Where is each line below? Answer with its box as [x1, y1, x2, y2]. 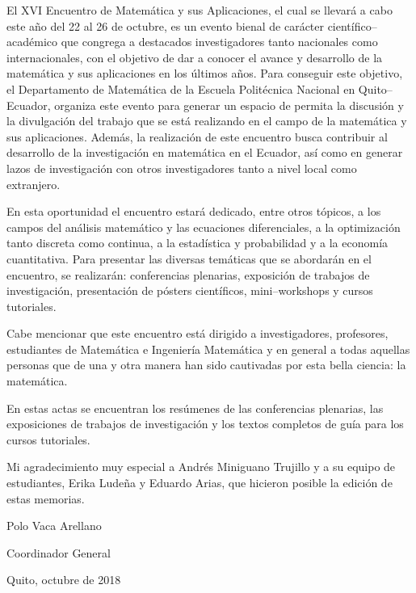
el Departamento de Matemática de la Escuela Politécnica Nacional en [6, 80, 355, 97]
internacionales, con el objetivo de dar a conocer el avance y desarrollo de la [6, 48, 383, 65]
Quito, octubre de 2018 [6, 571, 121, 588]
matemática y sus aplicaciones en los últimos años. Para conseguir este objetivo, [6, 65, 403, 82]
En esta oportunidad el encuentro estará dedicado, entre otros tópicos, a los [6, 203, 381, 220]
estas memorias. [6, 490, 85, 507]
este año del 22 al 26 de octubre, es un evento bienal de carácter [6, 17, 324, 34]
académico [6, 33, 57, 50]
